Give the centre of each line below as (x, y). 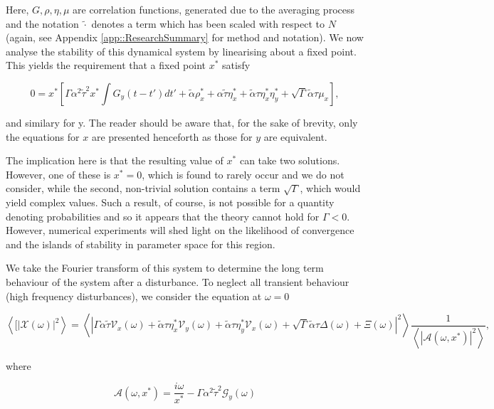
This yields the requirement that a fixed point (106, 65)
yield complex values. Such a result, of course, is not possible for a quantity (170, 202)
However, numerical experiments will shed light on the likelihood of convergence (180, 230)
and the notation (42, 23)
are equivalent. (295, 136)
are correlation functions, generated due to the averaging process (214, 9)
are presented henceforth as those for (172, 136)
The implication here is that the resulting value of (115, 160)
